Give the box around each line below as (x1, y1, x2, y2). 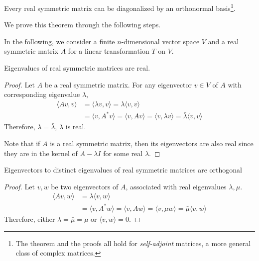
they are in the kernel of (4, 148, 78, 158)
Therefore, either (4, 213, 55, 224)
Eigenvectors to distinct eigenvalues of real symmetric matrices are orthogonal (4, 165, 242, 175)
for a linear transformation (68, 46, 149, 56)
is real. (65, 121, 86, 132)
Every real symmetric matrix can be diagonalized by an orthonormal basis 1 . (4, 1, 236, 13)
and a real (208, 36, 239, 46)
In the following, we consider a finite (4, 36, 115, 46)
